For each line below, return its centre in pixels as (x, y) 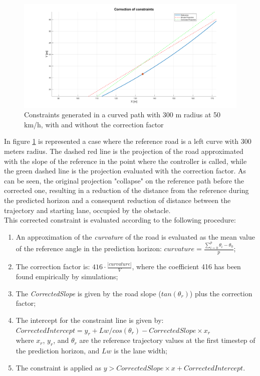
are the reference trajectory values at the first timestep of (167, 340)
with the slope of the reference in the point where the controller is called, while (125, 161)
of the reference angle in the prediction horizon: (89, 248)
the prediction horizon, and (58, 351)
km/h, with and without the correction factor (94, 124)
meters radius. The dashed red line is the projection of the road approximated (124, 151)
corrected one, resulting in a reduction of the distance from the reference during (126, 190)
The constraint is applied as (59, 367)
